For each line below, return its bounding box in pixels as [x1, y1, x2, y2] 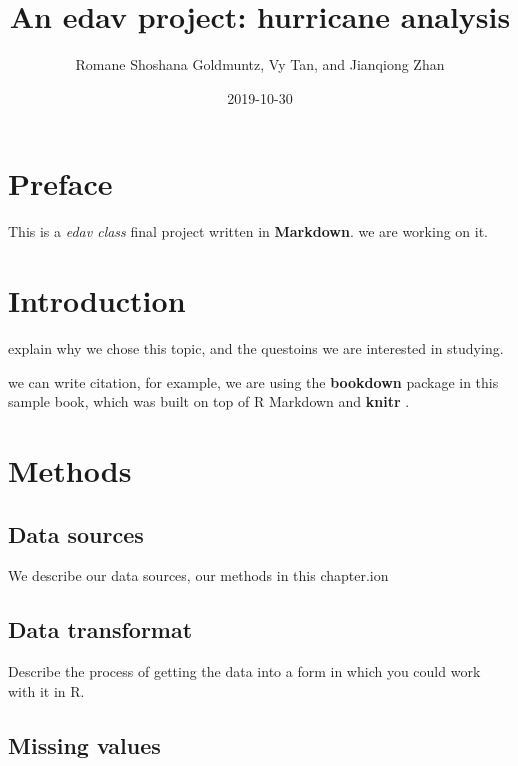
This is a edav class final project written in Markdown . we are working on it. [8, 221, 488, 242]
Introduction [8, 280, 186, 321]
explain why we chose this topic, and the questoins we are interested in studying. [8, 337, 504, 358]
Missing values [8, 729, 161, 760]
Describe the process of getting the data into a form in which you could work [8, 661, 481, 682]
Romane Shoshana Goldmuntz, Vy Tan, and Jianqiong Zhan [75, 54, 445, 75]
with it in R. [8, 680, 85, 701]
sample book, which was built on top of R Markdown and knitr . [8, 391, 410, 412]
